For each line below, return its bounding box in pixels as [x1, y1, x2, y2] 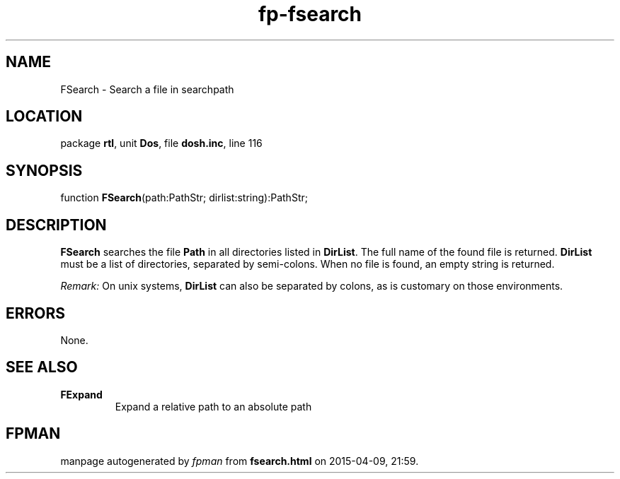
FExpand [60, 388, 103, 401]
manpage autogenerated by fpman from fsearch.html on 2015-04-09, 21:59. [60, 454, 419, 467]
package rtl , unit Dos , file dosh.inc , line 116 [60, 137, 263, 150]
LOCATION [6, 107, 83, 126]
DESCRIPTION [6, 215, 107, 234]
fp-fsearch [258, 2, 362, 26]
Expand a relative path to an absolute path [115, 400, 312, 413]
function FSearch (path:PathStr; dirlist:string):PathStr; [60, 191, 308, 204]
